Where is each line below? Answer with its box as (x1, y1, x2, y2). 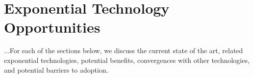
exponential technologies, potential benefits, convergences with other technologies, (4, 55, 250, 65)
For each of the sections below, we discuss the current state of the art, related (9, 45, 243, 56)
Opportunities (4, 17, 101, 37)
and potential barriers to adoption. (4, 64, 108, 75)
